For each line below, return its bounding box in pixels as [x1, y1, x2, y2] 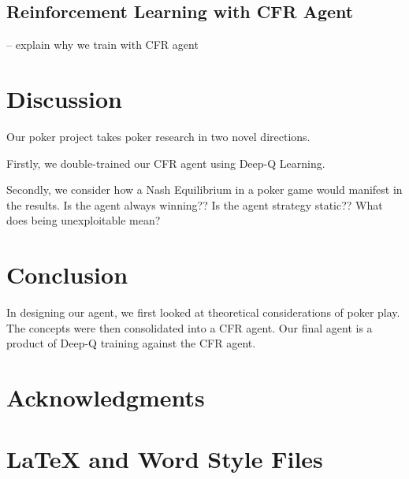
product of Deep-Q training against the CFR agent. [6, 335, 256, 351]
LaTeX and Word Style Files [6, 443, 323, 475]
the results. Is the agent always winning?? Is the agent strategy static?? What [6, 196, 383, 213]
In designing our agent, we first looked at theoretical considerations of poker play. [6, 304, 400, 321]
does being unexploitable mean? [6, 212, 161, 228]
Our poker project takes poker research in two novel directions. [6, 128, 310, 144]
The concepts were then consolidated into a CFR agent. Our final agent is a [6, 319, 373, 336]
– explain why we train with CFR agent [6, 36, 199, 53]
